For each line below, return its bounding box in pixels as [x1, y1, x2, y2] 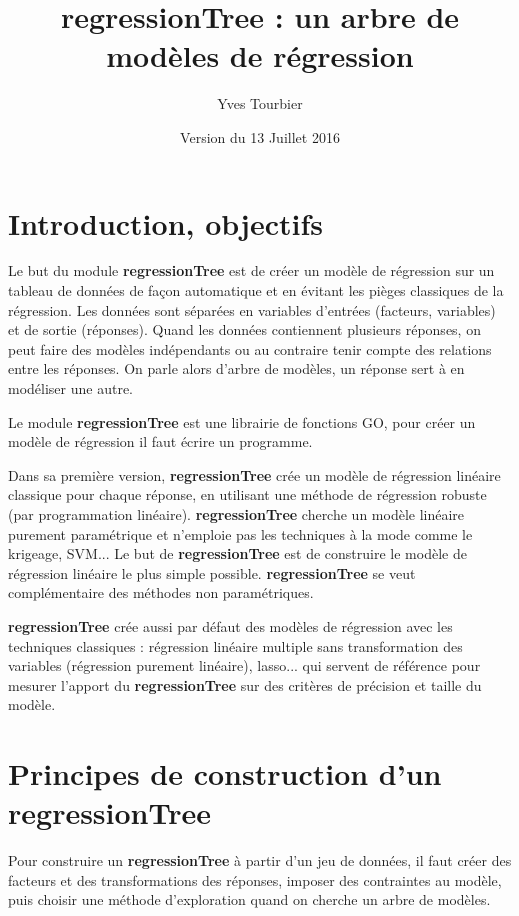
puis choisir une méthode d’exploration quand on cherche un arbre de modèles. [8, 889, 491, 910]
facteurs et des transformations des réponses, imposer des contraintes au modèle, [8, 869, 502, 890]
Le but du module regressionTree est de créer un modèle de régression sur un [8, 260, 495, 281]
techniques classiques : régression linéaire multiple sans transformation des [8, 635, 463, 656]
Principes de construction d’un [8, 753, 442, 794]
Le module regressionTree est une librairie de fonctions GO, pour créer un [8, 411, 476, 432]
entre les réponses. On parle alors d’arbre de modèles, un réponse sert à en [8, 358, 465, 379]
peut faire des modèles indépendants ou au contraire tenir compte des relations [8, 338, 492, 359]
